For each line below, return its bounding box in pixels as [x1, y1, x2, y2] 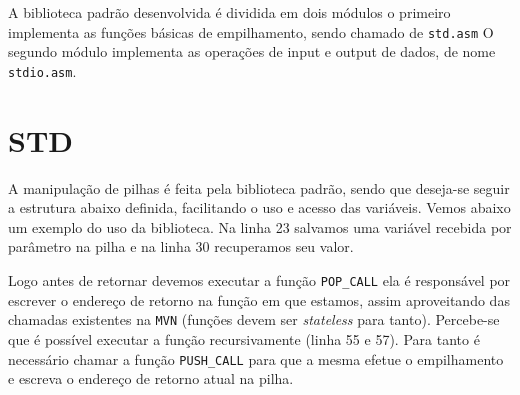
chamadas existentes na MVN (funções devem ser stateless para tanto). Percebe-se [8, 309, 500, 330]
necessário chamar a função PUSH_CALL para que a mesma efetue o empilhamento [8, 348, 504, 369]
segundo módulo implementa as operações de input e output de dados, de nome [8, 41, 496, 62]
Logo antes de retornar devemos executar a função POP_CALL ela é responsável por [8, 270, 511, 290]
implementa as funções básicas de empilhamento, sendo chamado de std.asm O [8, 21, 494, 42]
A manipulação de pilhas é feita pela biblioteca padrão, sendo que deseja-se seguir [8, 177, 510, 198]
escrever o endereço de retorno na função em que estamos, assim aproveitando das [8, 289, 510, 310]
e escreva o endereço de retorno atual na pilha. [8, 368, 294, 389]
